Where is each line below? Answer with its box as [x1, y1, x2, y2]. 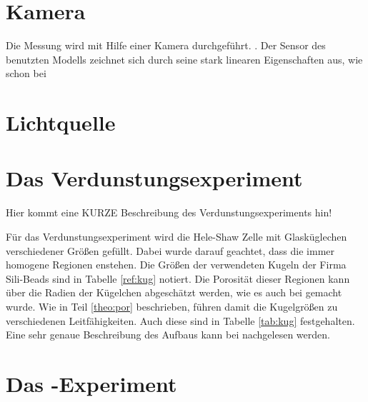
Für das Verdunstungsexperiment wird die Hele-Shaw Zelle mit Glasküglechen [6, 229, 347, 243]
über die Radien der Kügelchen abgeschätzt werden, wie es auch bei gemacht [6, 285, 342, 300]
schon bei [6, 66, 46, 81]
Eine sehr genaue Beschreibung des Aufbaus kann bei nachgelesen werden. [6, 327, 330, 342]
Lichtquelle [6, 108, 116, 137]
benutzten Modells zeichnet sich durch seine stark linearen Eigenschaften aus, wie [6, 51, 363, 66]
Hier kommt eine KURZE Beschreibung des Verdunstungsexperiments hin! [6, 205, 332, 220]
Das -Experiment [6, 368, 177, 398]
